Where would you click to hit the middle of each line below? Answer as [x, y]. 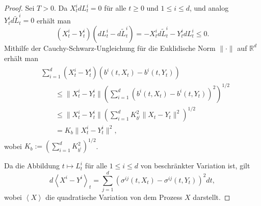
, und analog [209, 8]
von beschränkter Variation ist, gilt [195, 166]
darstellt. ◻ [212, 197]
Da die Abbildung [32, 166]
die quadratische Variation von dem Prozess [114, 197]
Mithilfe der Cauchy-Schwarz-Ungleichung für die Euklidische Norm [110, 48]
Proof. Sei [19, 8]
